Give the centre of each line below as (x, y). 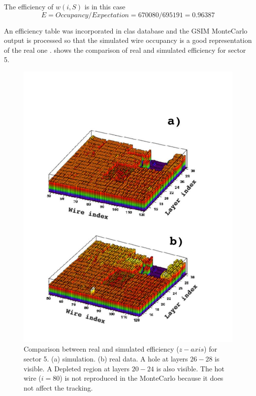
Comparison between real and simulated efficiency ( (101, 349)
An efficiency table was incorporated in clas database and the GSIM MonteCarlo (126, 30)
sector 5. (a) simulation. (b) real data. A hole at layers (106, 359)
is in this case (105, 6)
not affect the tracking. (58, 387)
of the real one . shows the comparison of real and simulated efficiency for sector (125, 50)
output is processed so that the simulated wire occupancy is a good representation (128, 40)
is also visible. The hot (190, 368)
